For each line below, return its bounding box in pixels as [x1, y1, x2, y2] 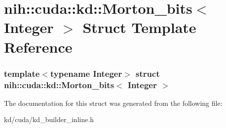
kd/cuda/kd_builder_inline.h [4, 114, 94, 125]
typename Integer [50, 67, 122, 79]
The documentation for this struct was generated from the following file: [4, 97, 223, 108]
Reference [4, 36, 73, 57]
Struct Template [82, 17, 196, 37]
